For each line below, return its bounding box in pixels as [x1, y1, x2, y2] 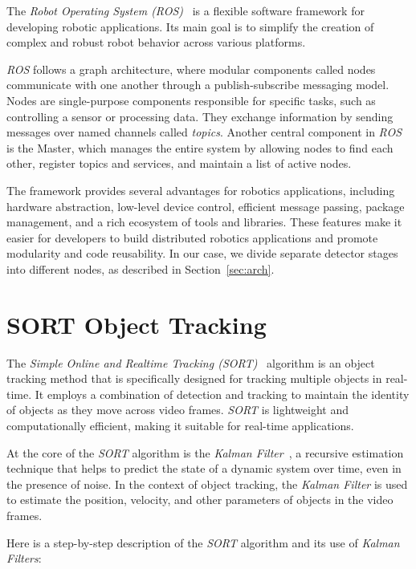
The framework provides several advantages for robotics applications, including [6, 181, 395, 198]
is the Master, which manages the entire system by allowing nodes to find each [6, 139, 394, 156]
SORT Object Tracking [6, 307, 267, 340]
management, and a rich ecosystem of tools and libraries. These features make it [6, 213, 402, 230]
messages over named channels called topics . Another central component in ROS [6, 124, 402, 140]
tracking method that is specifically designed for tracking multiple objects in [6, 370, 382, 387]
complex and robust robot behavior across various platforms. [6, 34, 306, 51]
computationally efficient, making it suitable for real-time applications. [6, 417, 354, 433]
